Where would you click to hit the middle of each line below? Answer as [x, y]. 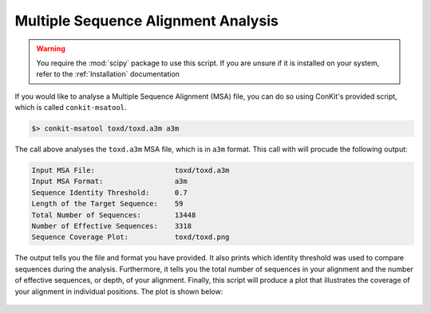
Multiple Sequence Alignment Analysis [146, 21]
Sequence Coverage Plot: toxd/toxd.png [130, 237]
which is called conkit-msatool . [71, 108]
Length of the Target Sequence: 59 [107, 204]
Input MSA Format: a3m [109, 182]
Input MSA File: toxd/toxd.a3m [130, 170]
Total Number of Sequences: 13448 [114, 215]
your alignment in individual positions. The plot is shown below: [119, 291]
